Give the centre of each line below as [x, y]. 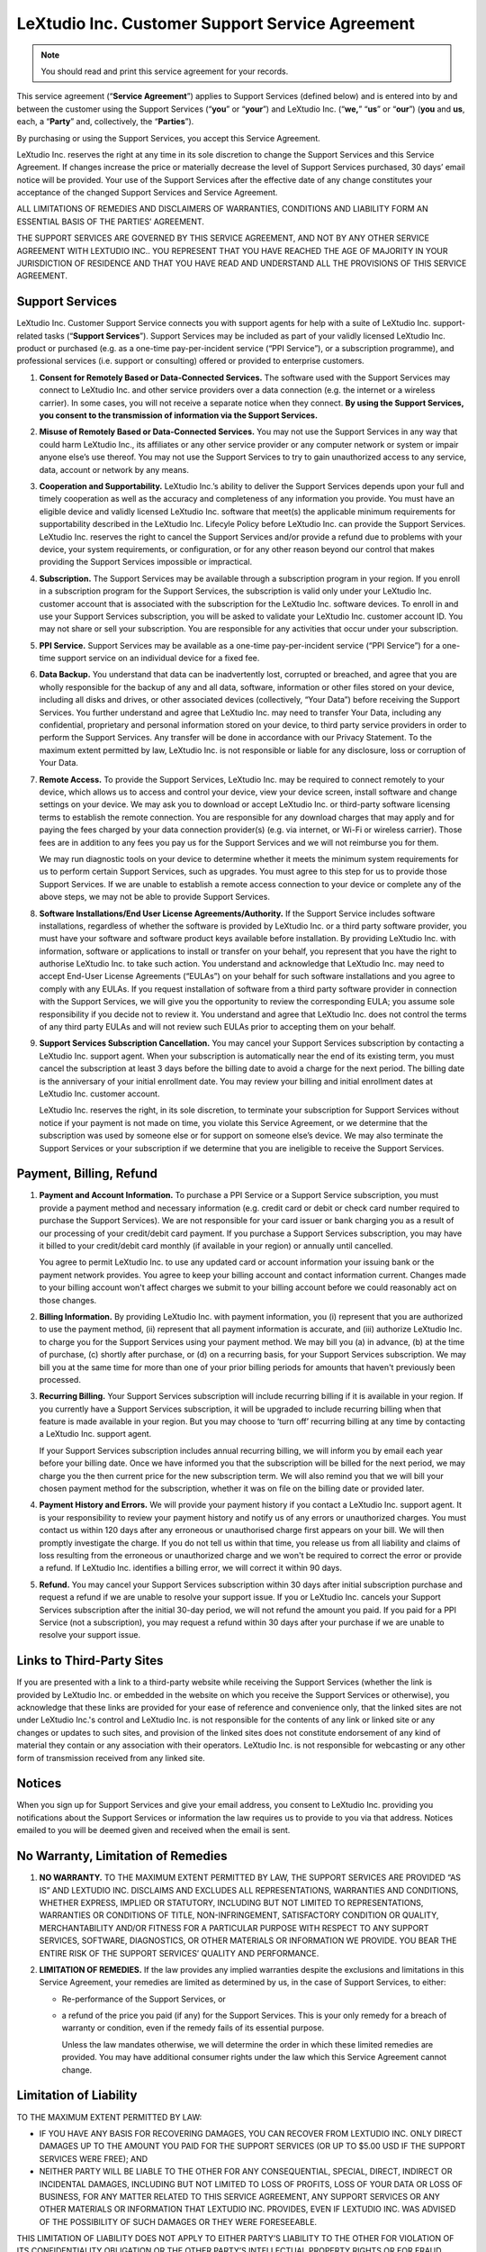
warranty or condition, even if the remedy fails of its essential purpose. [193, 2028]
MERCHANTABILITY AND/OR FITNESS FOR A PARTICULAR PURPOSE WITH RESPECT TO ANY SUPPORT [234, 1928]
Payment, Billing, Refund [87, 1174]
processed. [60, 1379]
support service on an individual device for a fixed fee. [158, 658]
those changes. [68, 1300]
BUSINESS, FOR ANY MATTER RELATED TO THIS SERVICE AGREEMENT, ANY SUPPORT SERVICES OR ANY [239, 2196]
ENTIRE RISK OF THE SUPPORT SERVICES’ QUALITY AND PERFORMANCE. [179, 1953]
